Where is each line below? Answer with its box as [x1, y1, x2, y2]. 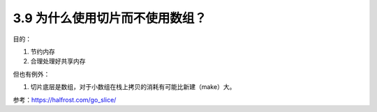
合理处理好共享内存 [30, 57, 86, 65]
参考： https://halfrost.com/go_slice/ [13, 95, 117, 104]
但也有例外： [13, 70, 50, 78]
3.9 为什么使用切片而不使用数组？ [13, 10, 207, 26]
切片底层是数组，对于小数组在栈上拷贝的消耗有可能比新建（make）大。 [30, 83, 236, 91]
